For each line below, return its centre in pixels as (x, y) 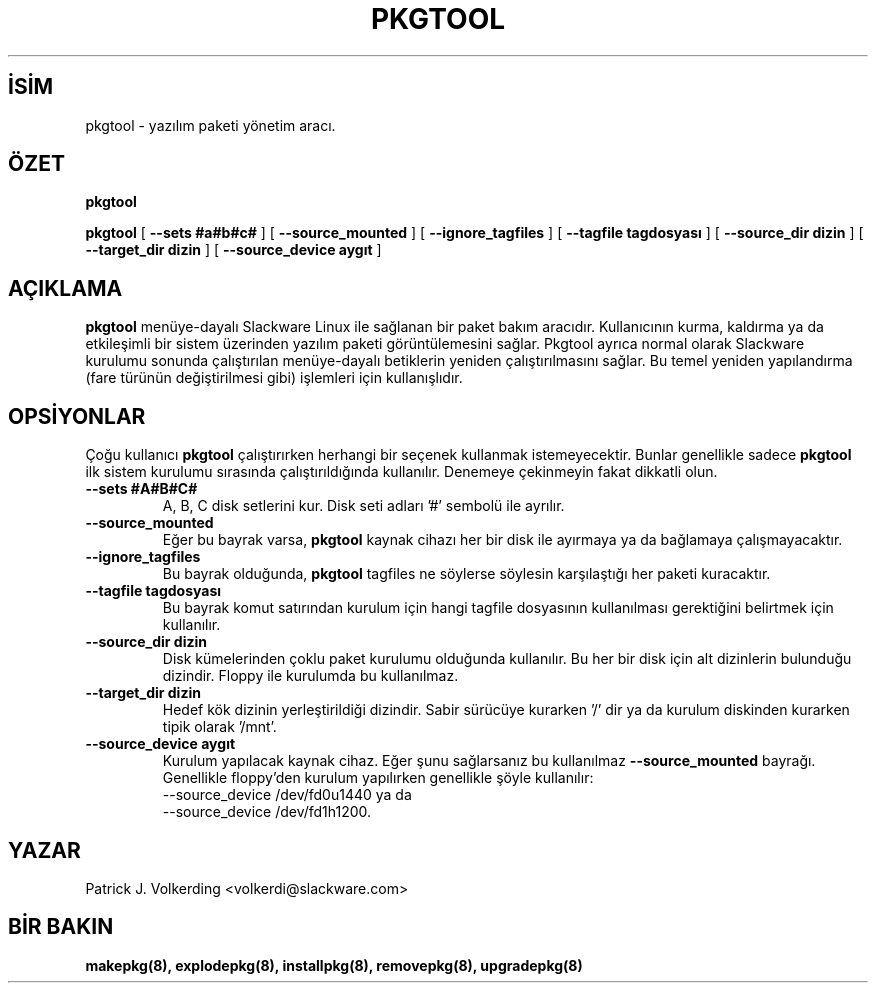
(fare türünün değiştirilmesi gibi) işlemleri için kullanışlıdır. (274, 378)
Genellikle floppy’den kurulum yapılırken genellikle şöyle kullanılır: (378, 778)
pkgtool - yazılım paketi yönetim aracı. (210, 125)
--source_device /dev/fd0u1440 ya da (287, 795)
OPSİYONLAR (77, 416)
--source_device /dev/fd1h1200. (267, 812)
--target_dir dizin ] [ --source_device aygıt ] (233, 250)
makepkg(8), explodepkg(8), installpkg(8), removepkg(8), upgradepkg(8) (334, 965)
